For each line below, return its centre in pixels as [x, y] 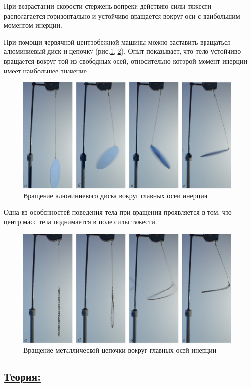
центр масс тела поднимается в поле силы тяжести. [80, 221]
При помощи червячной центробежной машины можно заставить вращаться [117, 41]
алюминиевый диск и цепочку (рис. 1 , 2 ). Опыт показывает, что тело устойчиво [123, 51]
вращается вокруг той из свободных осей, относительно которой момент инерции [126, 60]
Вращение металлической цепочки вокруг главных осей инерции [120, 350]
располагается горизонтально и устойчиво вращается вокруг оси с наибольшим [122, 15]
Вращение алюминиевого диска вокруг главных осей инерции [116, 195]
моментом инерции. [33, 25]
